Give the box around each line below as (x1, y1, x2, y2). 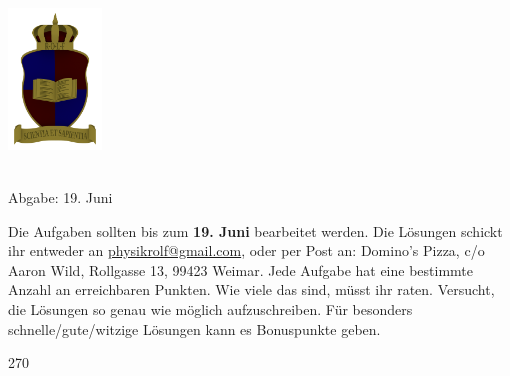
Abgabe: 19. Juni (8, 187, 113, 208)
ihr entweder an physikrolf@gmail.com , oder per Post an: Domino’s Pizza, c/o (8, 240, 485, 261)
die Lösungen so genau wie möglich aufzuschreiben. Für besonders (8, 299, 413, 320)
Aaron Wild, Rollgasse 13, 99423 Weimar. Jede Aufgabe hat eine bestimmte (8, 259, 474, 280)
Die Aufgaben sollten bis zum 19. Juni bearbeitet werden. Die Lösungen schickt (8, 220, 503, 241)
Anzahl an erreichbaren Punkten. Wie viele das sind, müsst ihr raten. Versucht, (8, 279, 495, 300)
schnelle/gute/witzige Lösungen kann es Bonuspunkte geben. (8, 318, 381, 339)
